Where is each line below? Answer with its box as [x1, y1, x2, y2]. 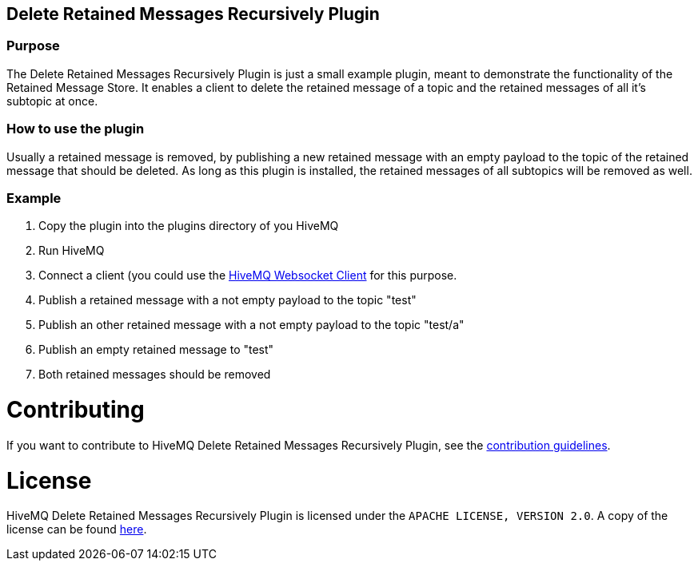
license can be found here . [6, 522, 147, 537]
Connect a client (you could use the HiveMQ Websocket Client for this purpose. [38, 268, 457, 283]
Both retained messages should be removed [38, 367, 271, 382]
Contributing [6, 396, 145, 424]
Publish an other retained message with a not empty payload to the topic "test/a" [38, 318, 465, 332]
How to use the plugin [6, 121, 145, 137]
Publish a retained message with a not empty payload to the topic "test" [38, 293, 417, 307]
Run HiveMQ [38, 244, 105, 258]
